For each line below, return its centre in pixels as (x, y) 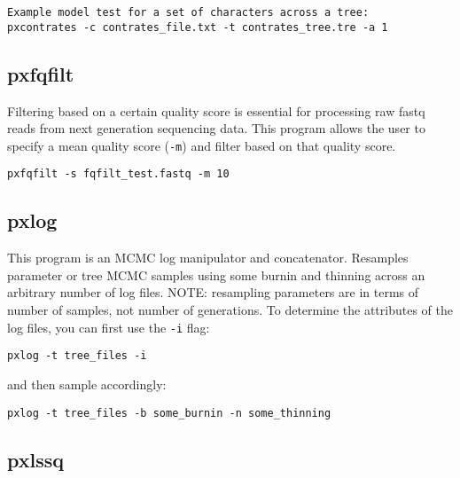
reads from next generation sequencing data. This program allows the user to (216, 128)
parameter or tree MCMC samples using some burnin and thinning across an (216, 274)
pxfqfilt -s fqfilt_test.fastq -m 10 (118, 174)
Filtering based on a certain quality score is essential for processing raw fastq (216, 110)
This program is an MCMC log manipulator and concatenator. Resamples (208, 258)
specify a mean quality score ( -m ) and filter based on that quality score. (202, 145)
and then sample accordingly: (87, 384)
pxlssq (36, 459)
